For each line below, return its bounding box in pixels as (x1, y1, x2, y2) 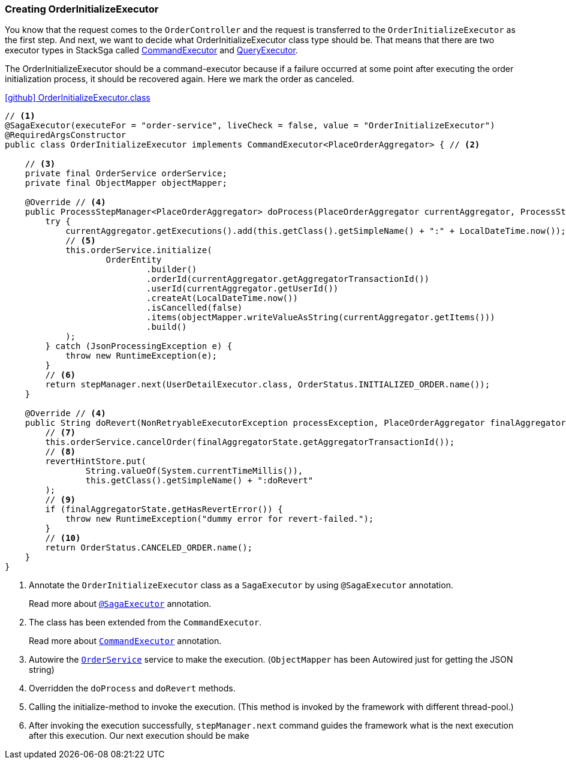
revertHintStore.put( (45, 456, 147, 467)
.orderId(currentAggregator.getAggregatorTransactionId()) (146, 274, 430, 284)
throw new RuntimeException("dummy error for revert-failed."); (65, 514, 374, 524)
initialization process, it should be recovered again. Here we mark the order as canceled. (5, 74, 354, 85)
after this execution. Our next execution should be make (29, 730, 249, 741)
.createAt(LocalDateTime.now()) (146, 293, 298, 303)
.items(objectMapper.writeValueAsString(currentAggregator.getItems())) (146, 312, 495, 323)
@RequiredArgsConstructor (5, 130, 127, 140)
